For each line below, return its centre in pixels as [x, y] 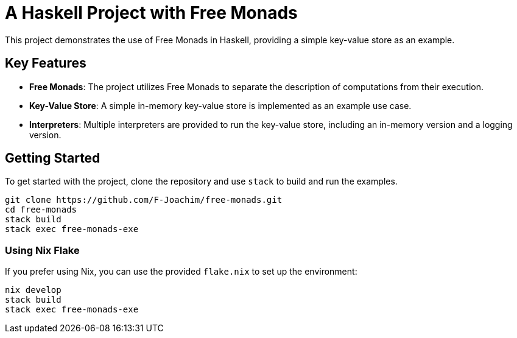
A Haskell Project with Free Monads [151, 13]
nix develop [33, 290]
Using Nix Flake [42, 250]
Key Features [46, 63]
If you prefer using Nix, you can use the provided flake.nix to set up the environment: [181, 272]
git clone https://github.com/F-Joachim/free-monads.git [144, 200]
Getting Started [53, 158]
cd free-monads [41, 210]
